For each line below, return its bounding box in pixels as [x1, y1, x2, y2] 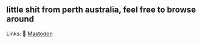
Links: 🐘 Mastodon [6, 30, 53, 37]
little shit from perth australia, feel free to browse [6, 5, 197, 15]
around [6, 14, 35, 24]
